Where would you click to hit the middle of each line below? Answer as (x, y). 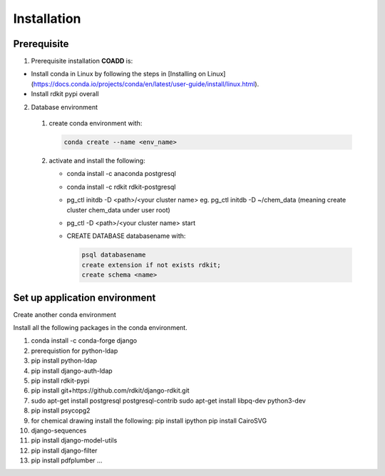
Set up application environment (84, 297)
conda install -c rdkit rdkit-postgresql (121, 187)
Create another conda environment (65, 314)
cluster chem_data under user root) (118, 209)
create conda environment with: (96, 123)
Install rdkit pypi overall (65, 94)
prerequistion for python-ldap (75, 351)
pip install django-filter (64, 450)
